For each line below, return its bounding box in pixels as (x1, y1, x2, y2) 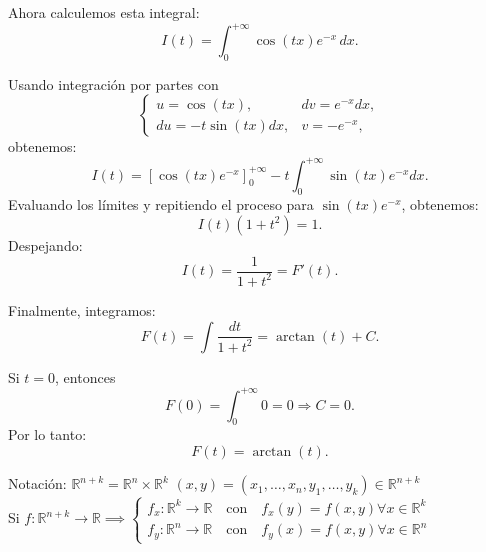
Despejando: (8, 234, 83, 255)
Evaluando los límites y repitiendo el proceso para (8, 194, 314, 215)
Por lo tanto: (8, 424, 87, 445)
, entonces (55, 366, 116, 387)
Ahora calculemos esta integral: (8, 2, 200, 22)
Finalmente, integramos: (8, 299, 156, 320)
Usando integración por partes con (8, 73, 219, 94)
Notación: (8, 473, 67, 494)
